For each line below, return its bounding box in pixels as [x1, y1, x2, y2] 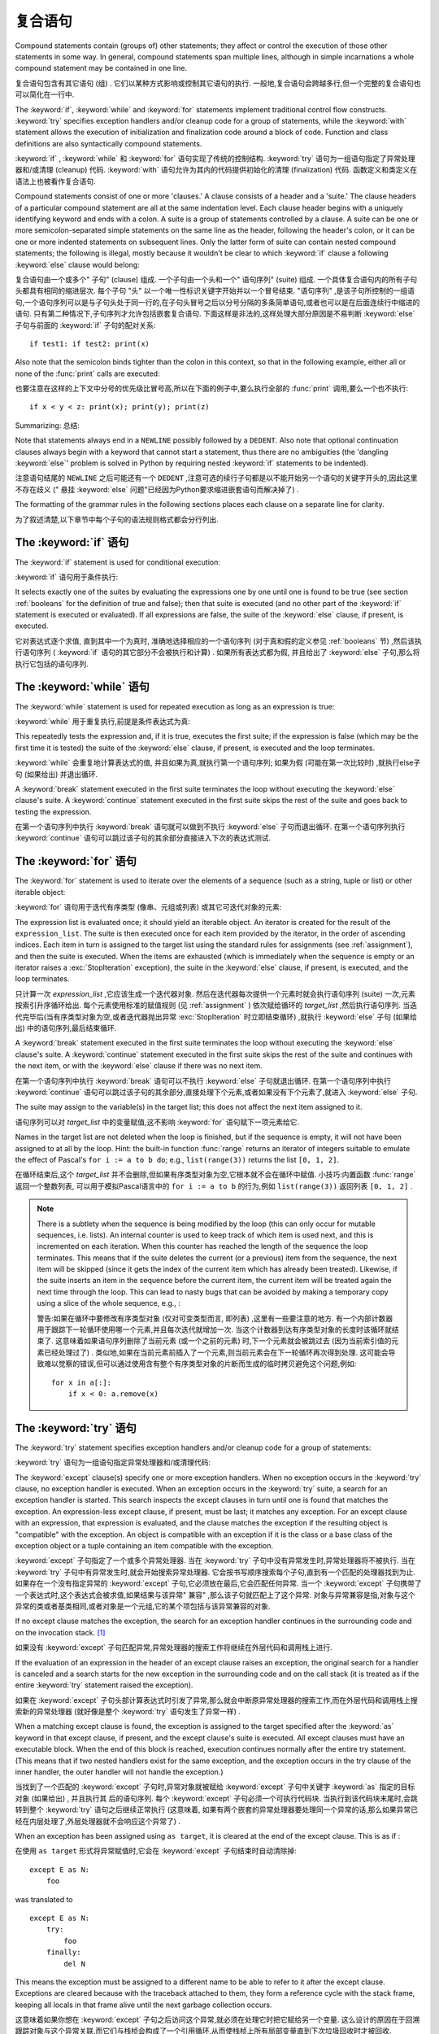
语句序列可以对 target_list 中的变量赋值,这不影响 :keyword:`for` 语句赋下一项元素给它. [15, 1117, 300, 1127]
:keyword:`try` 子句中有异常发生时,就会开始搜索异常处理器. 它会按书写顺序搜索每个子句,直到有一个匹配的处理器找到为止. [15, 1567, 416, 1577]
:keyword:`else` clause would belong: [15, 260, 140, 269]
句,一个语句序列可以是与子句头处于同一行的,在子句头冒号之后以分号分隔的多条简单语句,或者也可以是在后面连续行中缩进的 [15, 297, 420, 307]
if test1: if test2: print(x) [29, 338, 150, 348]
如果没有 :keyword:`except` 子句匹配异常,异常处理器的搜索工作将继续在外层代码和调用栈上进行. [15, 1643, 333, 1652]
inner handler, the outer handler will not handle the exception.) [15, 1767, 224, 1777]
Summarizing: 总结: [15, 420, 80, 430]
